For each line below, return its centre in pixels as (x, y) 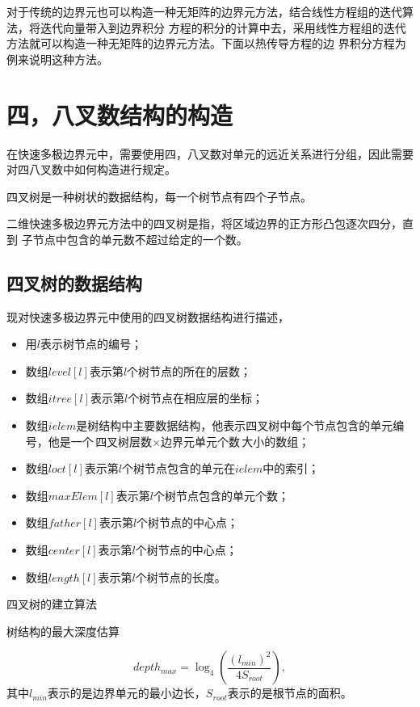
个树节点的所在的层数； (189, 370)
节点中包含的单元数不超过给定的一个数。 (140, 239)
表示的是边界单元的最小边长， (126, 693)
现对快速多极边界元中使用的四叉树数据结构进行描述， (148, 316)
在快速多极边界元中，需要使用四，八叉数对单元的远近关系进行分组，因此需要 (210, 153)
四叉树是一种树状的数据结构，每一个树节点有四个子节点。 (159, 196)
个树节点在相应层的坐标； (196, 398)
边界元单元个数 (201, 442)
